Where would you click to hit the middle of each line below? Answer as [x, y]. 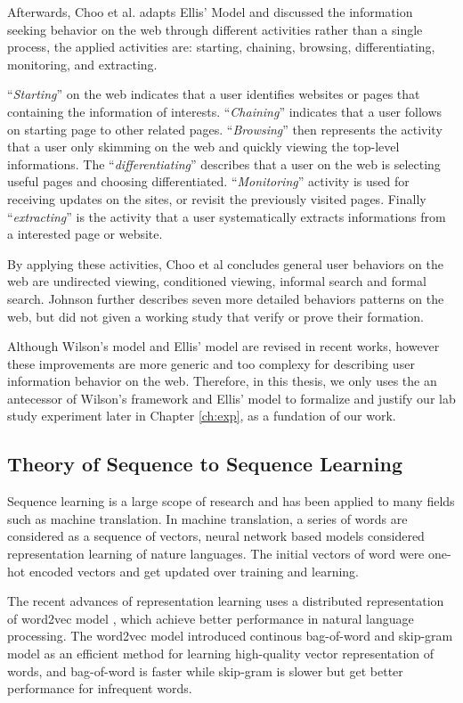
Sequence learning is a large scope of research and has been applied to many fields [231, 501]
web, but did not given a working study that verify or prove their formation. [215, 316]
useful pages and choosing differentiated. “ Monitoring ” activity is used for [208, 181]
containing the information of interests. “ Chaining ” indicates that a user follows [225, 111]
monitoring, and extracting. [82, 64]
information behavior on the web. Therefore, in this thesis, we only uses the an [222, 381]
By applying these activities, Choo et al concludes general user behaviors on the [225, 263]
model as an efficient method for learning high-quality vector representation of [221, 654]
